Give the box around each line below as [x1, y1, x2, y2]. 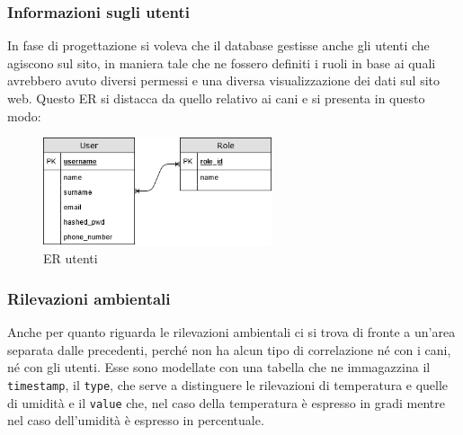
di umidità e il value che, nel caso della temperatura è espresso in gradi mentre [7, 393, 445, 412]
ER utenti [43, 249, 98, 268]
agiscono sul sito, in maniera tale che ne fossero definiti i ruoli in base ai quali [7, 53, 436, 72]
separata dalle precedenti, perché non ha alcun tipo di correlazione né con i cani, [7, 340, 451, 359]
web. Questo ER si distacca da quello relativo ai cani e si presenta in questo [7, 89, 425, 107]
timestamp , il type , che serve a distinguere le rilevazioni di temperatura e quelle [7, 375, 449, 394]
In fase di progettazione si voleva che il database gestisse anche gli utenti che [7, 36, 430, 55]
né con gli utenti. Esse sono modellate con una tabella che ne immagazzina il [7, 358, 431, 377]
